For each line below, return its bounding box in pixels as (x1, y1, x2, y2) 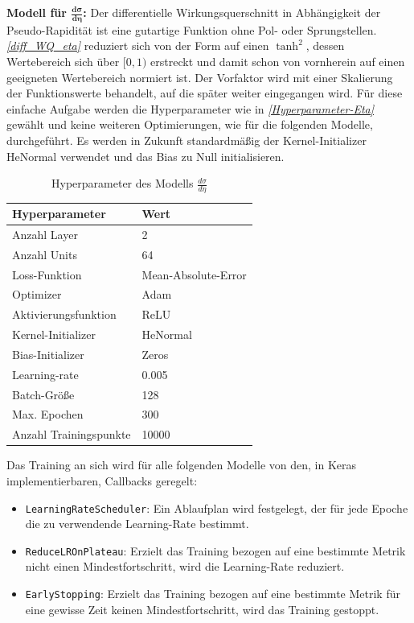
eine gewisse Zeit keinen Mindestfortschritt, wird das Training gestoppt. (25, 600, 379, 617)
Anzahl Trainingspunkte (12, 426, 131, 443)
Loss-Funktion (12, 266, 82, 283)
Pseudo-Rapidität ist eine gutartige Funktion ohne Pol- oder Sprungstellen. (6, 21, 377, 38)
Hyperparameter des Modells (51, 175, 194, 192)
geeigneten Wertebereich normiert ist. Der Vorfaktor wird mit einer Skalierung (6, 68, 393, 85)
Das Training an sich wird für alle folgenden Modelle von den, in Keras (6, 456, 357, 473)
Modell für (6, 4, 67, 20)
